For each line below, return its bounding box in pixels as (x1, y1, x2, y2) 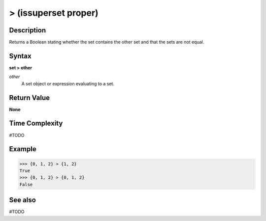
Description (9, 26, 46, 34)
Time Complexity (9, 119, 63, 128)
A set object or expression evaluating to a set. (21, 81, 114, 86)
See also (9, 196, 36, 204)
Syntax (9, 52, 32, 60)
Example (9, 145, 36, 153)
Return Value (9, 93, 50, 102)
